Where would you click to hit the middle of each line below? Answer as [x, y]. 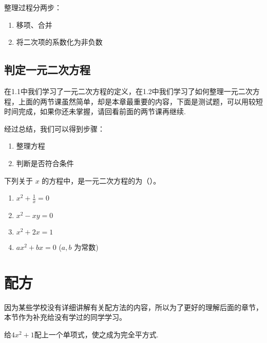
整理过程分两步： [33, 7]
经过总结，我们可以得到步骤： [54, 128]
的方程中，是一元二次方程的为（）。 [101, 180]
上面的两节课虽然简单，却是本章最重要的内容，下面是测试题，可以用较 [137, 101]
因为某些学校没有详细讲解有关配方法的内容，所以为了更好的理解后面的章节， [133, 307]
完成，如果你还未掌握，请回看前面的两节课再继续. [102, 111]
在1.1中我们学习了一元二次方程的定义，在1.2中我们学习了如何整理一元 [121, 91]
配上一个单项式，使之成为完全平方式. [96, 334]
